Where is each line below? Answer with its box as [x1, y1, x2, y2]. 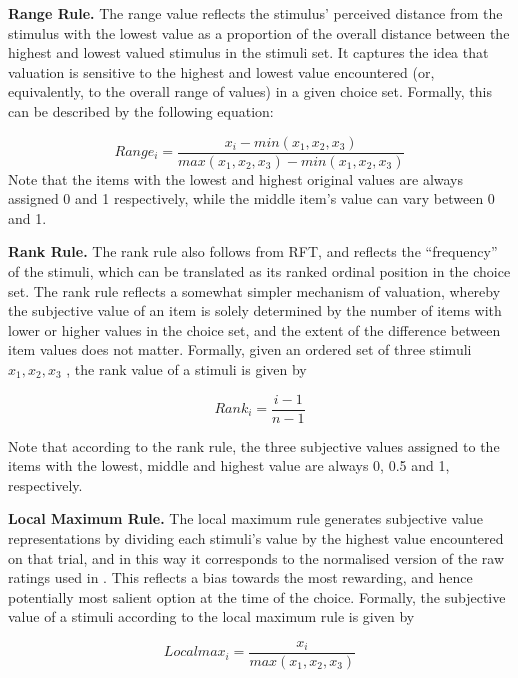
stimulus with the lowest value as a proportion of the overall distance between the [8, 22, 510, 43]
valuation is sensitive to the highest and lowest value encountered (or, [8, 61, 435, 82]
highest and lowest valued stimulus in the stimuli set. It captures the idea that [8, 42, 489, 63]
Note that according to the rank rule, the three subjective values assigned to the [8, 435, 500, 456]
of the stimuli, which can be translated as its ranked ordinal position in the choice [8, 261, 511, 281]
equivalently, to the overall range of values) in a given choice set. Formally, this [8, 81, 492, 102]
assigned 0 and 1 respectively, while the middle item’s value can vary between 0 [8, 188, 495, 209]
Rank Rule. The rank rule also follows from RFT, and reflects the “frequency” [8, 241, 498, 262]
